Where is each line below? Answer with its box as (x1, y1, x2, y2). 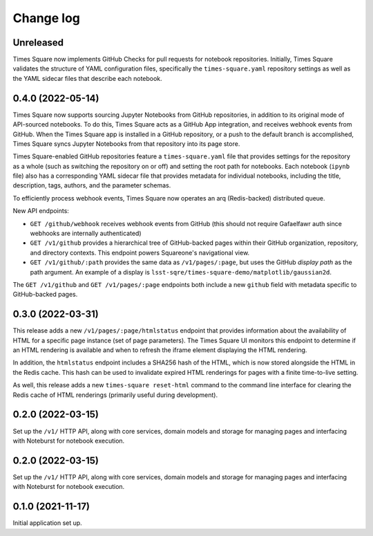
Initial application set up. (12, 519, 82, 527)
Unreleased (12, 37, 64, 48)
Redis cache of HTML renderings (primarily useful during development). (12, 391, 218, 399)
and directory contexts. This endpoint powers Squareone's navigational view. (30, 248, 250, 257)
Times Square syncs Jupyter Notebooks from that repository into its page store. (12, 139, 240, 148)
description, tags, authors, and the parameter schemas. (12, 181, 171, 190)
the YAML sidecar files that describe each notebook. (12, 74, 162, 82)
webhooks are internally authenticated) (30, 229, 142, 238)
